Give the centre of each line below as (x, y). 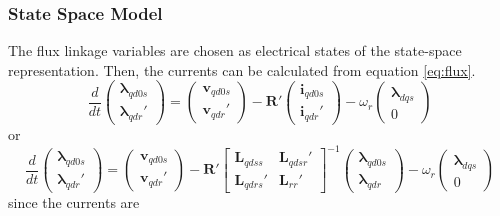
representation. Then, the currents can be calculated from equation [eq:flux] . (242, 69)
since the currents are (74, 202)
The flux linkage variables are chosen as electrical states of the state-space (235, 50)
